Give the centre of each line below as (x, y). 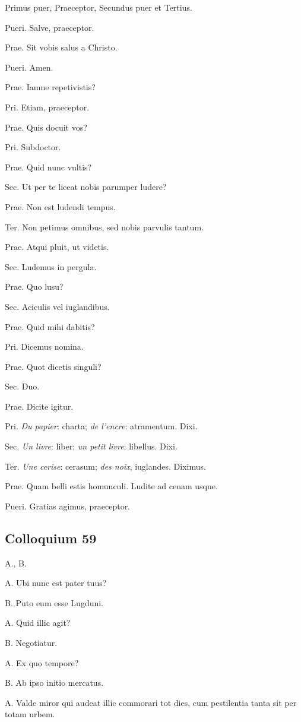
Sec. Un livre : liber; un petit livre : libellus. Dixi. (91, 446)
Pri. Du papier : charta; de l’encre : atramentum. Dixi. (101, 426)
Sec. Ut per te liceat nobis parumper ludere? (86, 187)
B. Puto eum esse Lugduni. (54, 602)
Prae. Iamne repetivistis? (50, 87)
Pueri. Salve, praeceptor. (50, 27)
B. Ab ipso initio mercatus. (54, 683)
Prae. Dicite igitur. (39, 406)
